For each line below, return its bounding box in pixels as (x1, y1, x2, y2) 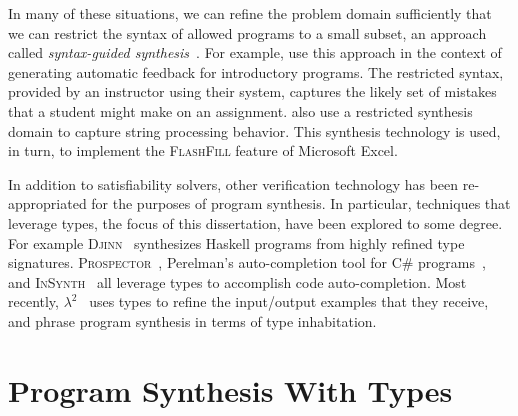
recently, (8, 291, 59, 312)
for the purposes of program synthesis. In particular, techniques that (91, 193, 511, 214)
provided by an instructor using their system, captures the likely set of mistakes (8, 81, 497, 102)
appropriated (8, 193, 87, 214)
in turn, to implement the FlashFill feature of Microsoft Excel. (8, 140, 398, 161)
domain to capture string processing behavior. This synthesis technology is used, (8, 120, 501, 141)
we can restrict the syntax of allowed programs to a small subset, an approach (8, 22, 487, 43)
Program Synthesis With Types (8, 369, 453, 410)
